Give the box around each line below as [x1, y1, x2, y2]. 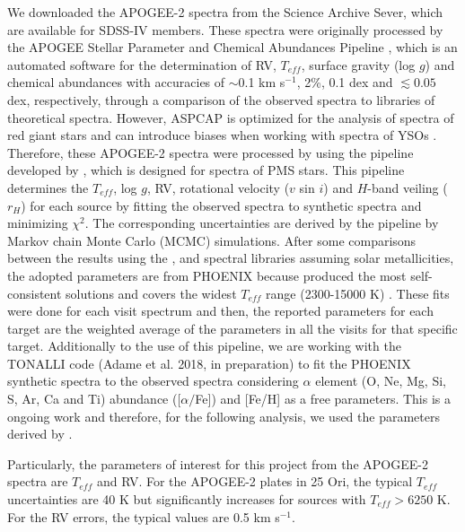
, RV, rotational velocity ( [146, 178, 290, 196]
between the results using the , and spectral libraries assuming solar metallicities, [7, 249, 454, 267]
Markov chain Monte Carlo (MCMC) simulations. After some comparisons [7, 231, 417, 249]
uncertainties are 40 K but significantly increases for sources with [7, 490, 366, 509]
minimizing [7, 214, 68, 232]
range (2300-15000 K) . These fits [266, 283, 450, 302]
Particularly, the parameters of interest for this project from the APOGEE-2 [7, 454, 428, 473]
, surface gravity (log [301, 55, 416, 74]
